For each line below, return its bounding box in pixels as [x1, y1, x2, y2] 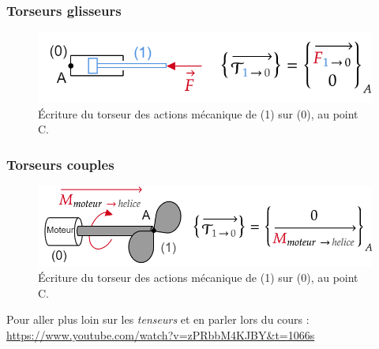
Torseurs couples [6, 154, 114, 174]
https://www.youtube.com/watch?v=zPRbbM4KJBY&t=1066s [6, 326, 315, 343]
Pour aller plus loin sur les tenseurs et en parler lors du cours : [6, 311, 310, 328]
